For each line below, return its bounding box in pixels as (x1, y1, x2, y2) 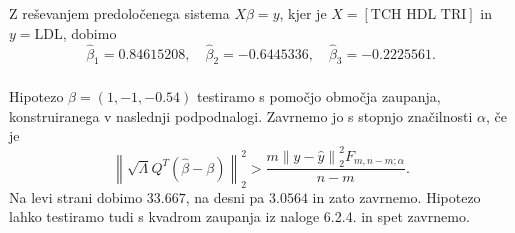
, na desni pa (185, 186, 265, 207)
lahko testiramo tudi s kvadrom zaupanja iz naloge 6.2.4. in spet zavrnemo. (9, 206, 470, 227)
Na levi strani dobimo (9, 186, 143, 207)
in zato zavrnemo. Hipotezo (312, 186, 481, 207)
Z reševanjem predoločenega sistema (9, 3, 230, 24)
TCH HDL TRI (370, 8, 467, 23)
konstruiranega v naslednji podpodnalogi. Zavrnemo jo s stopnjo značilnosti (9, 105, 473, 126)
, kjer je (279, 3, 327, 24)
